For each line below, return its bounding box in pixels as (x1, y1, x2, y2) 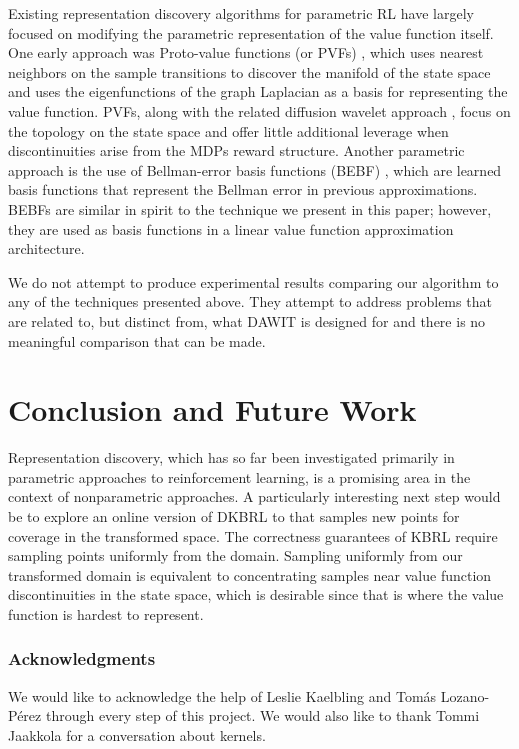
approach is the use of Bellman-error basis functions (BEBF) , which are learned (8, 159, 502, 180)
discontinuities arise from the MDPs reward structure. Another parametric (8, 140, 465, 161)
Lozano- (440, 685, 490, 706)
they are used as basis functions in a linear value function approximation (8, 218, 454, 239)
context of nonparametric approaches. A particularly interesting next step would (8, 486, 501, 507)
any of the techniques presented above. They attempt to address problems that (8, 291, 492, 312)
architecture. (8, 238, 85, 259)
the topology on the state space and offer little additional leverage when (8, 120, 449, 141)
